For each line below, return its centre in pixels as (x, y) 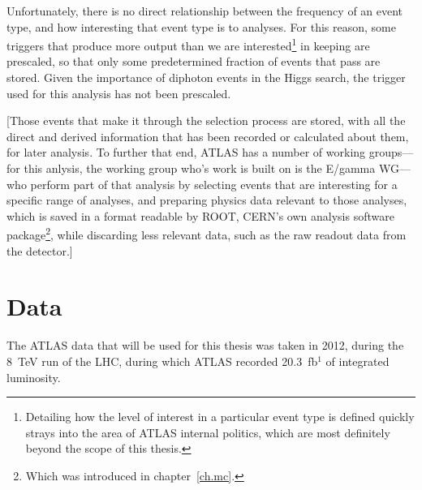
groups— (391, 152)
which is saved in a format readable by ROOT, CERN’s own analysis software (200, 215)
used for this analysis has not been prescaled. (119, 93)
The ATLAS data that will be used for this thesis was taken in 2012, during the (205, 345)
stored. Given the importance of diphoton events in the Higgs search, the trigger (206, 77)
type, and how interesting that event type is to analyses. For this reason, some (201, 26)
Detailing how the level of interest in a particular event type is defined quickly (220, 417)
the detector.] (40, 250)
